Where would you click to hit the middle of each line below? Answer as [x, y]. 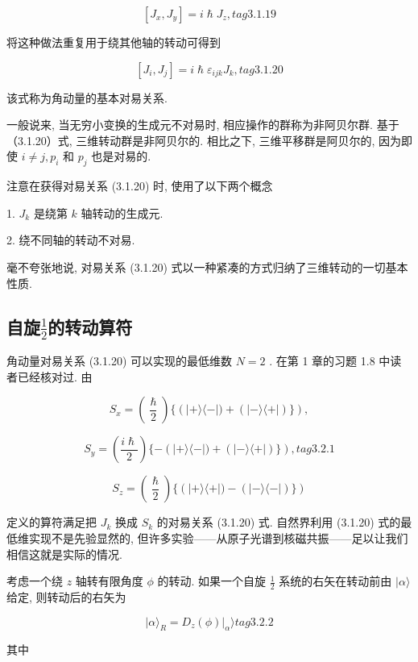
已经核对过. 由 [55, 376]
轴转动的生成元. [122, 212]
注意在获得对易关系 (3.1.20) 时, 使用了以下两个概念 [140, 186]
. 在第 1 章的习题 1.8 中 [330, 361]
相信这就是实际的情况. [64, 554]
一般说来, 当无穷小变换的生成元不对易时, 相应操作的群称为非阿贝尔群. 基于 [203, 125]
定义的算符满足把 [52, 522]
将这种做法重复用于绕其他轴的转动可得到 [114, 42]
